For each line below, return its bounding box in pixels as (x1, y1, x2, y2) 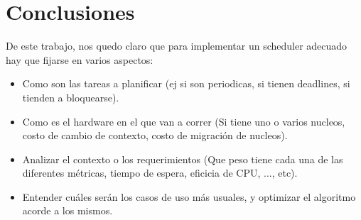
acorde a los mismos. (22, 203, 113, 218)
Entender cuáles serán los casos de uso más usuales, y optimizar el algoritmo (22, 189, 356, 204)
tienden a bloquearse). (22, 89, 119, 104)
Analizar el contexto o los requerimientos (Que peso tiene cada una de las (22, 151, 343, 166)
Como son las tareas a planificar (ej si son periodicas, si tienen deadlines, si (22, 76, 350, 91)
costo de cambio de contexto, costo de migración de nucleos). (22, 128, 288, 143)
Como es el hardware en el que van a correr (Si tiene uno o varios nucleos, (22, 114, 345, 128)
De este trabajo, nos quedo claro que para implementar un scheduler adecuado (6, 38, 347, 53)
